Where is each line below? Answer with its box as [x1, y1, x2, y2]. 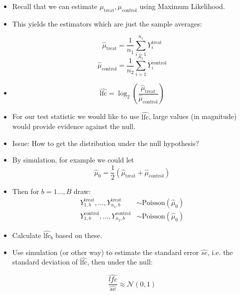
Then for [12, 186, 39, 196]
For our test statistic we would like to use [12, 111, 139, 121]
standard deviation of [12, 256, 78, 267]
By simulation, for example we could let [12, 154, 134, 165]
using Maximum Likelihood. [139, 1, 225, 11]
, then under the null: [87, 256, 153, 267]
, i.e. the [208, 246, 233, 257]
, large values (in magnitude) [148, 111, 237, 121]
